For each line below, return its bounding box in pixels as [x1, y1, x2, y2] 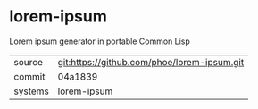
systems [13, 85, 49, 97]
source [13, 55, 43, 68]
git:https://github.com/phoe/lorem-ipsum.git [57, 55, 245, 68]
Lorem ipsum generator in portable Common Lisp [9, 36, 190, 46]
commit [13, 70, 46, 82]
